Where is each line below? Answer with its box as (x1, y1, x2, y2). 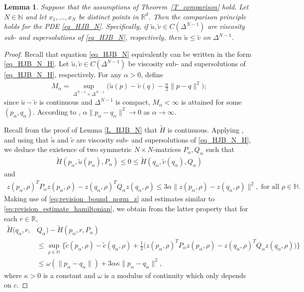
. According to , (33, 106, 81, 117)
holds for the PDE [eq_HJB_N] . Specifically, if (4, 21, 148, 31)
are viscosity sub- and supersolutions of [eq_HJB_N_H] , (76, 134, 251, 145)
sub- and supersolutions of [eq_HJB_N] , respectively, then (4, 32, 182, 42)
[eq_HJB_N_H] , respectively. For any (4, 69, 122, 80)
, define (141, 69, 163, 80)
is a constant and (43, 270, 96, 280)
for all (261, 183, 280, 191)
